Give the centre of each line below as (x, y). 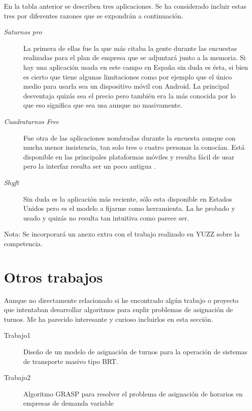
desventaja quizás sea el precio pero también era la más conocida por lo (130, 95)
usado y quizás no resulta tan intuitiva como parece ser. (106, 217)
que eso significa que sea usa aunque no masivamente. (103, 105)
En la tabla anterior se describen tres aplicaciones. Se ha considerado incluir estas (125, 6)
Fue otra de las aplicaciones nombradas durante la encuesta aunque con (130, 137)
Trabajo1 (17, 335)
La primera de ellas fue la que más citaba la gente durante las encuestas (130, 48)
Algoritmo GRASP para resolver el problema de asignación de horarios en (133, 393)
